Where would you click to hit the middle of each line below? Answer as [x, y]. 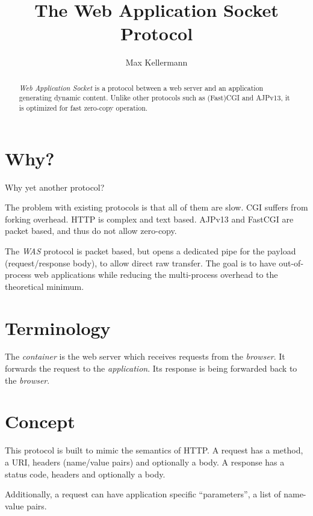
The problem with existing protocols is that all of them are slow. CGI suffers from [156, 207]
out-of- [291, 263]
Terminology [58, 327]
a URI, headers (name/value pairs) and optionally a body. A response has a [145, 462]
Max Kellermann [156, 62]
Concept [40, 421]
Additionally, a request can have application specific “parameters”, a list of [143, 494]
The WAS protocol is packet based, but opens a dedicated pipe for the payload [150, 250]
